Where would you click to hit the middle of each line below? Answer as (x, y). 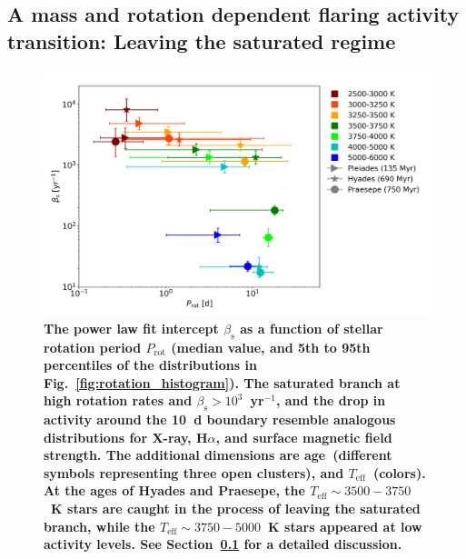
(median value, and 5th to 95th (271, 347)
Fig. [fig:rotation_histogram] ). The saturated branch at (222, 382)
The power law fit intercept (131, 328)
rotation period (93, 347)
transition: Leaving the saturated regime (202, 40)
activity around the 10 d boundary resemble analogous (220, 419)
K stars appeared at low (345, 526)
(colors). (399, 472)
